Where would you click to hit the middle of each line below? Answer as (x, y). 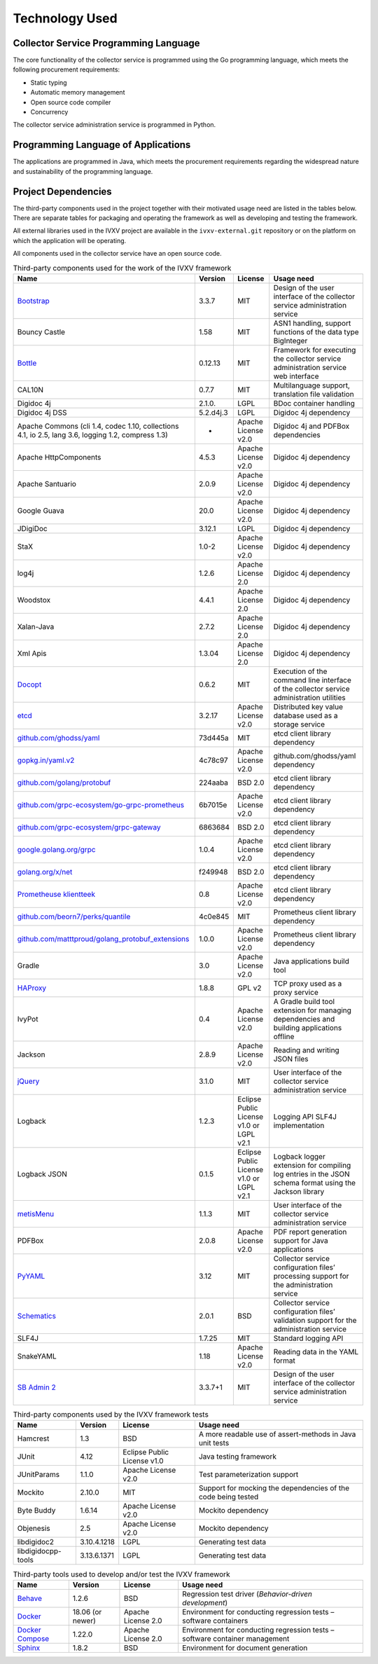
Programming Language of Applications (102, 145)
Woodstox (34, 600)
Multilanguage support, (311, 385)
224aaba (213, 783)
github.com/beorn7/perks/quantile (74, 916)
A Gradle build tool (304, 1001)
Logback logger (299, 1156)
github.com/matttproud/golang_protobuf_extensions (103, 939)
